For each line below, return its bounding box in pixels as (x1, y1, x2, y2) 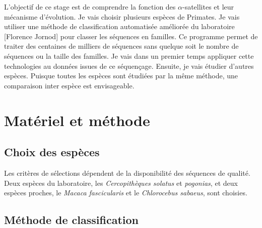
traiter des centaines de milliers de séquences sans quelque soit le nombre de (4, 41, 239, 51)
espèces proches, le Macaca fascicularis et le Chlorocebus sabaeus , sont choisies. (4, 187, 247, 198)
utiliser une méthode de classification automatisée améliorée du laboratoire (4, 21, 235, 32)
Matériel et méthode (4, 109, 150, 130)
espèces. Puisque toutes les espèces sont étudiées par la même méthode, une (4, 70, 238, 81)
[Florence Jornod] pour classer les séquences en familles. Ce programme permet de (4, 31, 258, 41)
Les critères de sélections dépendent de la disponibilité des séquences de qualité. (4, 167, 250, 178)
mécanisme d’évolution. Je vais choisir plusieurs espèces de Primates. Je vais (4, 11, 240, 22)
